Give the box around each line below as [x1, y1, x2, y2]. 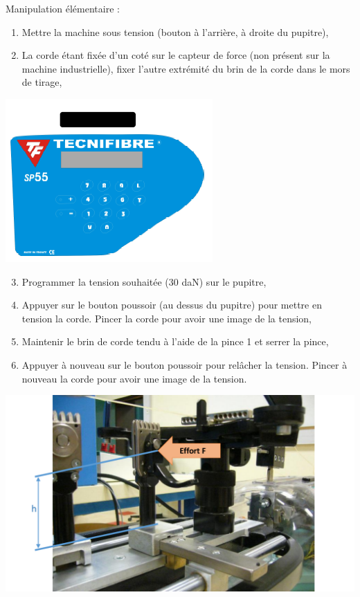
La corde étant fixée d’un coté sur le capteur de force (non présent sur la [21, 48, 330, 62]
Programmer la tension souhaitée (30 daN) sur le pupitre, [21, 274, 267, 288]
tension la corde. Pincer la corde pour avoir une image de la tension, [21, 311, 312, 325]
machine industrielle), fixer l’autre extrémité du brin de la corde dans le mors [21, 61, 350, 75]
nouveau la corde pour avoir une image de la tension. [21, 371, 247, 385]
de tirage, [21, 75, 62, 89]
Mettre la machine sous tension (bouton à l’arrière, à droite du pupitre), [21, 24, 329, 39]
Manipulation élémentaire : [6, 1, 120, 15]
